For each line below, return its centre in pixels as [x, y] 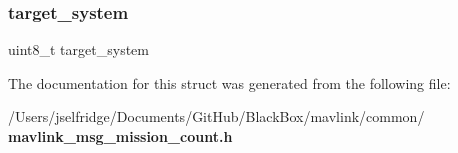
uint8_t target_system [78, 49]
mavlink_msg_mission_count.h [120, 136]
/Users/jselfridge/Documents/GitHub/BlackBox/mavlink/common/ [216, 116]
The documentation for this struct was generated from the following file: [229, 82]
